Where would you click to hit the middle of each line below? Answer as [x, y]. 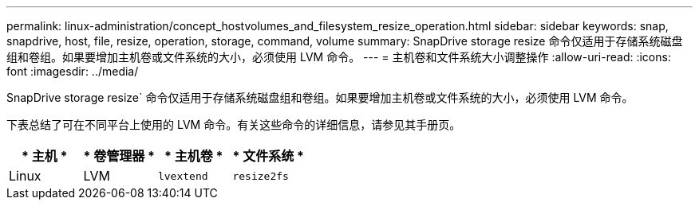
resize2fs [261, 176]
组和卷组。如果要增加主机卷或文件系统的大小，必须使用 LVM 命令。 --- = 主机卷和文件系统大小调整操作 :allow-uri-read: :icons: [339, 57]
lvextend [183, 176]
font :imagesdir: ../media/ [73, 71]
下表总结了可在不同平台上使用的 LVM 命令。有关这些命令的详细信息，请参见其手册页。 [234, 124]
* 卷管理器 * [119, 156]
